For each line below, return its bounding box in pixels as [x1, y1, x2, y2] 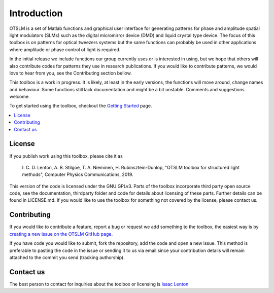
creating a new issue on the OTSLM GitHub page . [9, 231, 113, 237]
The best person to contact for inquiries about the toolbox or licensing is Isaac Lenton [9, 281, 189, 287]
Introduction [9, 8, 63, 19]
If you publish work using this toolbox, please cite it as [9, 153, 123, 159]
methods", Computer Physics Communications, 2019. [22, 171, 134, 177]
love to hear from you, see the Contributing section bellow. [9, 70, 132, 76]
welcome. [9, 94, 30, 100]
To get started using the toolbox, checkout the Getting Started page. [9, 103, 152, 109]
